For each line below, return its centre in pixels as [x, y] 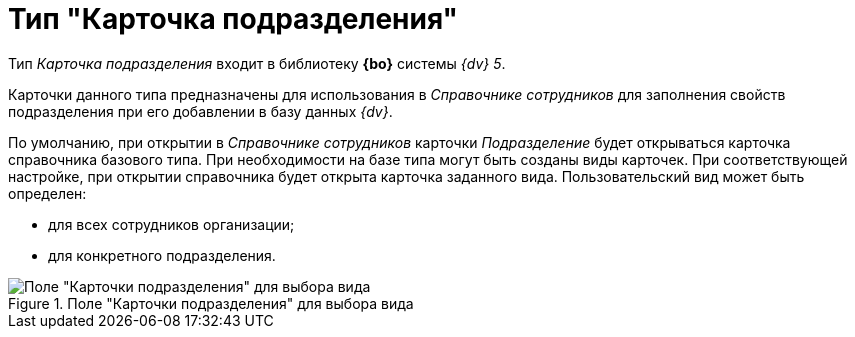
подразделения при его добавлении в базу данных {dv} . [200, 111]
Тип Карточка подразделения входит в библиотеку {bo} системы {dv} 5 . [257, 63]
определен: [47, 193]
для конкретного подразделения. [162, 255]
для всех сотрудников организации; [171, 224]
